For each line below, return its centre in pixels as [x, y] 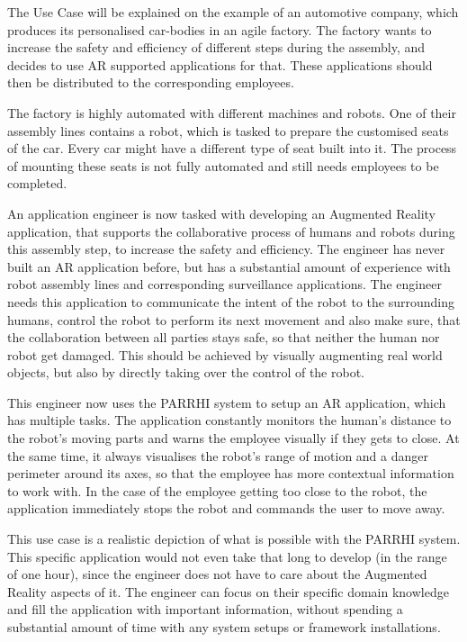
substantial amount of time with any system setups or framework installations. [224, 627]
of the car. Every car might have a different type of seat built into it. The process [232, 148]
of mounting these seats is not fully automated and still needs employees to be [223, 165]
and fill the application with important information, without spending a [205, 609]
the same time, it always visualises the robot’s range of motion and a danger [218, 455]
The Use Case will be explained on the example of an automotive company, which [233, 12]
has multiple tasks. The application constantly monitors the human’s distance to [229, 420]
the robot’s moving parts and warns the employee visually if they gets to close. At [233, 438]
